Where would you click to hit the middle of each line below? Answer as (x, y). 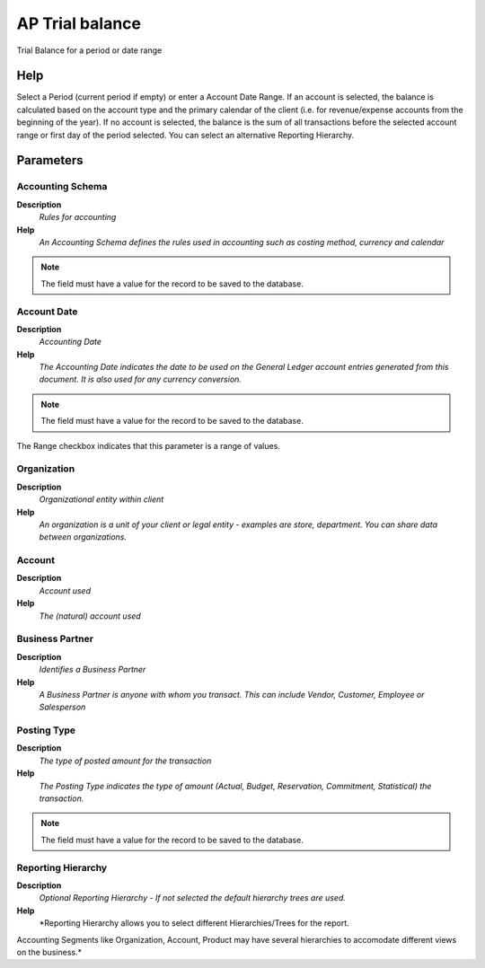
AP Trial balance (79, 23)
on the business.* (49, 952)
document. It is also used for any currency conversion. (141, 379)
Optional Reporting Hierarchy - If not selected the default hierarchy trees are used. (192, 898)
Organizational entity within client (101, 499)
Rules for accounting (78, 217)
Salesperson (62, 707)
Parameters (50, 160)
